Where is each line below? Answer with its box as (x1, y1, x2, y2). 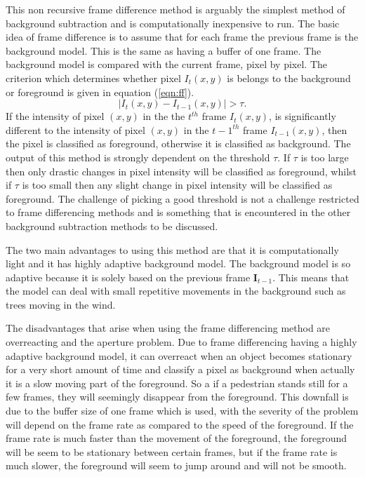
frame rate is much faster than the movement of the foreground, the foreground (6, 431, 347, 445)
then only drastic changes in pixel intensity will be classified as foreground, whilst (6, 163, 357, 178)
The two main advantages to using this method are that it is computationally (6, 242, 339, 257)
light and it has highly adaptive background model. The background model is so (6, 256, 351, 271)
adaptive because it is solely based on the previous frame (6, 269, 251, 284)
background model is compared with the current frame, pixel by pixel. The (6, 57, 328, 72)
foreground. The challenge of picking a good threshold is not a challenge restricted (6, 191, 359, 206)
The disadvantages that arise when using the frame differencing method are (6, 321, 331, 335)
